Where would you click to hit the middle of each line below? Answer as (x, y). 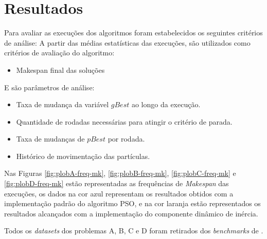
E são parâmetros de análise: (49, 87)
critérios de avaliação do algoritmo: (59, 53)
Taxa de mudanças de (50, 139)
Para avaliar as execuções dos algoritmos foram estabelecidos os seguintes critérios (133, 33)
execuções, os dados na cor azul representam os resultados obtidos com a (119, 193)
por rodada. (126, 139)
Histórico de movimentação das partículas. (83, 156)
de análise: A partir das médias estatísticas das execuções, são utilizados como (127, 42)
